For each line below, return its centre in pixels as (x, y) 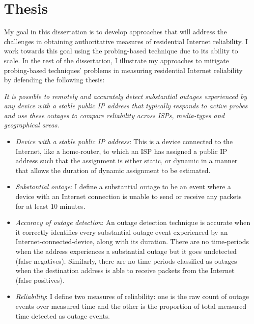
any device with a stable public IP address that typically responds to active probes (126, 106)
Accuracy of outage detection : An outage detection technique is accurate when (133, 222)
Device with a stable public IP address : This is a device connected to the (124, 141)
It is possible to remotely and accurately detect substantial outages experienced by (126, 96)
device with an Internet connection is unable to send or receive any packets (128, 196)
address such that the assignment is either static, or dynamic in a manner (127, 161)
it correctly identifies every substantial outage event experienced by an (122, 232)
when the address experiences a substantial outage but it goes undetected (126, 251)
